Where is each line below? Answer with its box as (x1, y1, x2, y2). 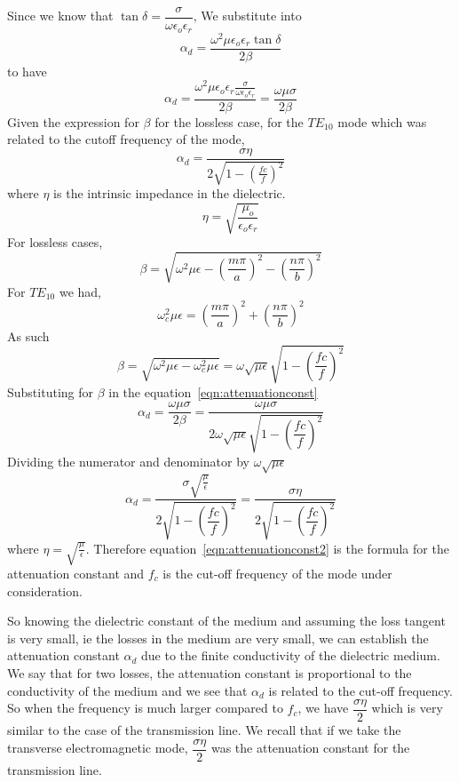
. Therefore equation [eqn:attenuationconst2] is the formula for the (85, 539, 449, 557)
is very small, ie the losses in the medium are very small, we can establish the (7, 628, 429, 647)
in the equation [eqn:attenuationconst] (108, 382, 318, 401)
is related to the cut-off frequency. (268, 681, 453, 699)
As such (7, 326, 50, 345)
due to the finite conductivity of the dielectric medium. (141, 646, 440, 665)
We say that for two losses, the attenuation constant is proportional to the (7, 663, 412, 682)
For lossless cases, (7, 233, 103, 251)
